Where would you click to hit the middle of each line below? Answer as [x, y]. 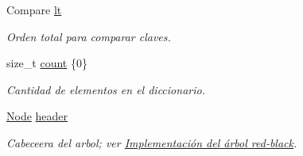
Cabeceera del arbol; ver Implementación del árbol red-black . [152, 142]
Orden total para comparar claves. [89, 36]
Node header [37, 116]
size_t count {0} [47, 63]
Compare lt [34, 10]
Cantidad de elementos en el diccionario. [106, 89]
